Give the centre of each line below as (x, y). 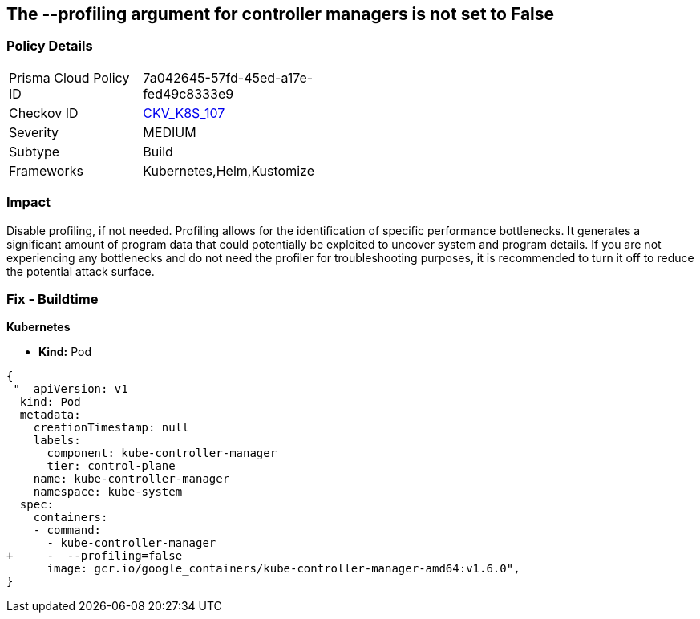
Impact (29, 202)
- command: (67, 530)
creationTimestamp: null (111, 428)
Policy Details (50, 46)
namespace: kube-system (108, 492)
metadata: (50, 415)
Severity (34, 132)
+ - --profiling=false (95, 556)
